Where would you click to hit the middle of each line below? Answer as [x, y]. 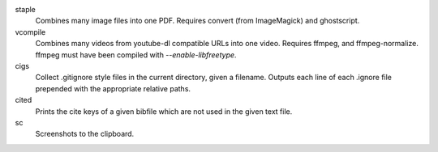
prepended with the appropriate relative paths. [113, 88]
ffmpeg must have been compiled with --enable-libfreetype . [136, 55]
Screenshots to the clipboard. [85, 134]
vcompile [30, 32]
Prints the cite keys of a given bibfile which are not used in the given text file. [164, 111]
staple [26, 9]
